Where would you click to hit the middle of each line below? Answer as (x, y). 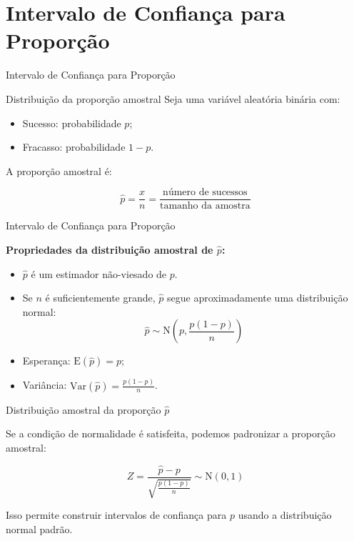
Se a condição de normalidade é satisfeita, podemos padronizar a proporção (171, 433)
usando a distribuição (285, 515)
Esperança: (46, 361)
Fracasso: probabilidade (74, 147)
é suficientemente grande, (100, 298)
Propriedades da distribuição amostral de (110, 249)
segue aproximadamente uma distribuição (258, 298)
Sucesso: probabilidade (72, 123)
